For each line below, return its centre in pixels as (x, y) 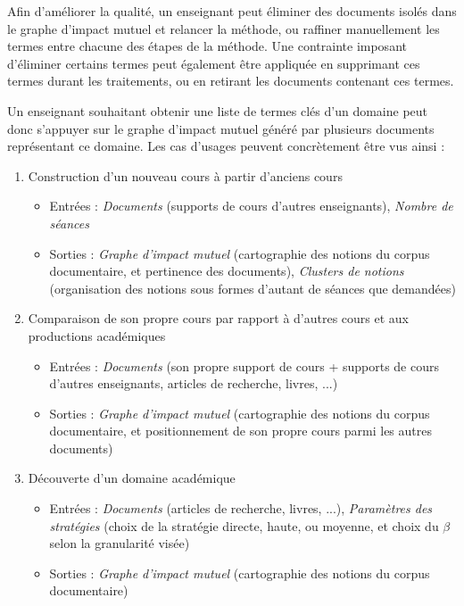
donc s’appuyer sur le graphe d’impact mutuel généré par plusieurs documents (221, 128)
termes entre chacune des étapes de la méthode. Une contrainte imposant (207, 46)
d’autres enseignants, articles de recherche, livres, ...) (194, 383)
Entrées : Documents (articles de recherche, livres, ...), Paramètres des (241, 508)
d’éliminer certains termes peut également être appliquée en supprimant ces (214, 63)
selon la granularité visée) (120, 543)
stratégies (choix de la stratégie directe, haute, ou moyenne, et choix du (244, 525)
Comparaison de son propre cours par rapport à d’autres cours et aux (218, 318)
